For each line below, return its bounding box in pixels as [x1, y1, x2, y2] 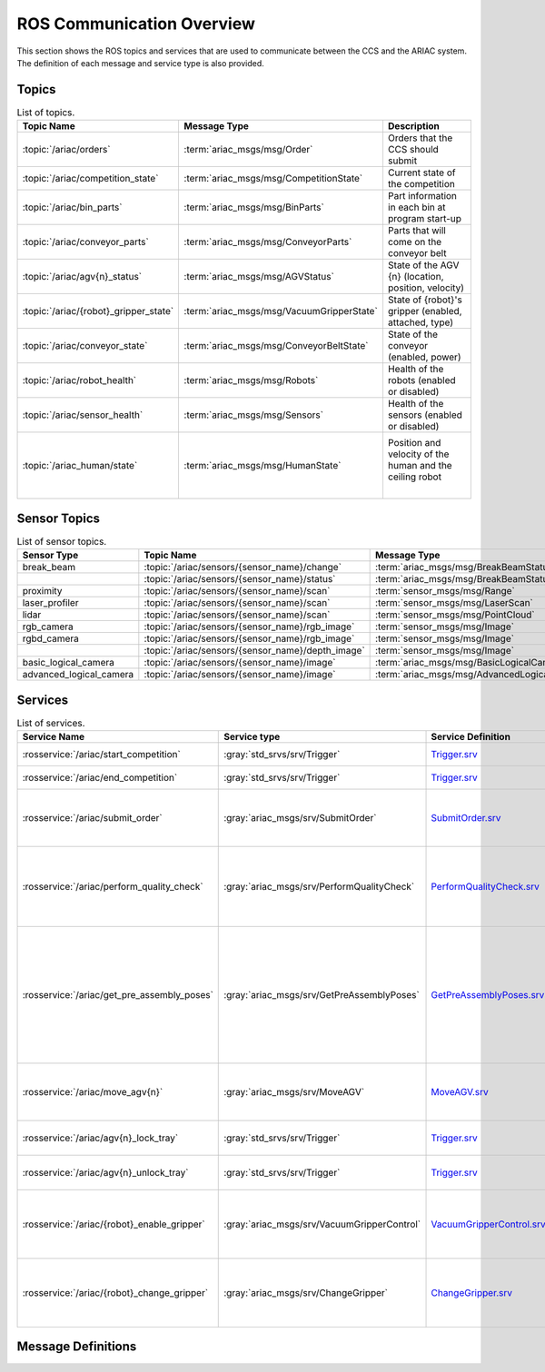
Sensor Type [22, 549, 79, 562]
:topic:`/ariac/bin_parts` [22, 201, 123, 213]
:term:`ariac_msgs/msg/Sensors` [183, 409, 324, 421]
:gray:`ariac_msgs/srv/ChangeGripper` [223, 1287, 388, 1298]
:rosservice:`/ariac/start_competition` [22, 748, 181, 760]
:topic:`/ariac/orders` [22, 143, 111, 156]
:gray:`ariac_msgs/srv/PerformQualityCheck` [223, 881, 415, 893]
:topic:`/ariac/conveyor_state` [22, 340, 148, 352]
